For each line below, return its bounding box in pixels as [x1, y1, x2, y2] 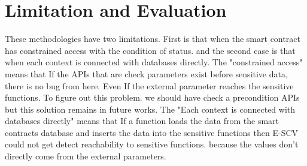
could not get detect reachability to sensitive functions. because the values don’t [5, 138, 299, 150]
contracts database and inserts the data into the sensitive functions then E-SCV [5, 126, 299, 138]
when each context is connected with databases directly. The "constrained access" [5, 56, 303, 68]
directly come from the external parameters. [5, 150, 166, 162]
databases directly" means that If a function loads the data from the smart [5, 114, 279, 127]
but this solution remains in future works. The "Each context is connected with [5, 102, 296, 115]
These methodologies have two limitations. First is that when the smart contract [5, 32, 300, 45]
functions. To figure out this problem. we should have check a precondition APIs [5, 91, 300, 104]
